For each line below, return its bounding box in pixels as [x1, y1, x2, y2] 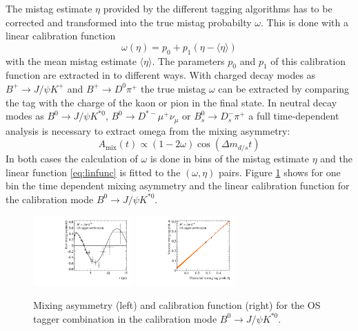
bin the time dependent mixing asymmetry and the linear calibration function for [6, 178, 350, 193]
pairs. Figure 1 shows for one [219, 164, 341, 179]
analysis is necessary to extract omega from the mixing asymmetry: [6, 123, 290, 138]
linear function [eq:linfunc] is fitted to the [6, 164, 181, 179]
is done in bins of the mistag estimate [150, 151, 310, 166]
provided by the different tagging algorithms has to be [103, 1, 332, 15]
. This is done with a [261, 15, 348, 29]
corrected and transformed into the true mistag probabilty [6, 15, 252, 29]
